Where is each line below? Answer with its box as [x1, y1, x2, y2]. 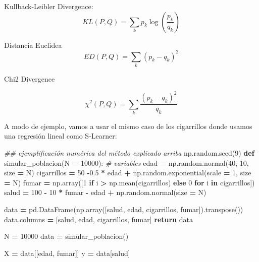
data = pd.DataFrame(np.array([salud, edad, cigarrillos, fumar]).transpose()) [4, 204, 243, 215]
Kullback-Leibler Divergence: [4, 1, 93, 11]
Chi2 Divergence [4, 74, 55, 84]
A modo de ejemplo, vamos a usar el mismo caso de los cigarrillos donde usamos [4, 120, 252, 131]
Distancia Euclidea [4, 39, 62, 50]
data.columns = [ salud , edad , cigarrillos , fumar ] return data [4, 214, 193, 224]
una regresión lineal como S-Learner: [4, 130, 117, 141]
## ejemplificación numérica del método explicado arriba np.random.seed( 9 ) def [4, 148, 254, 158]
